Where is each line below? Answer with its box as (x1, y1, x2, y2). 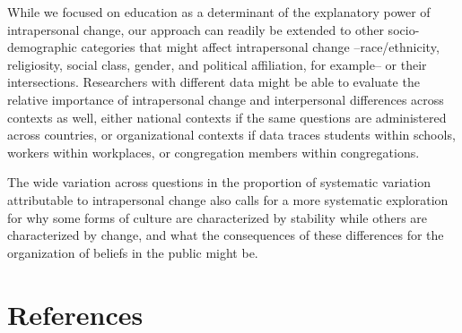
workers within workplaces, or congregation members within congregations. (7, 142, 420, 161)
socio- (388, 20, 420, 38)
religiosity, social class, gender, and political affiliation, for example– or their (7, 55, 427, 73)
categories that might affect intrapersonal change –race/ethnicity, (81, 38, 440, 56)
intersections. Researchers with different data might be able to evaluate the (7, 73, 420, 91)
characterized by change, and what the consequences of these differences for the (7, 226, 444, 244)
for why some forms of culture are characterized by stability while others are (7, 208, 428, 226)
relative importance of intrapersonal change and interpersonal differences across (7, 90, 444, 108)
